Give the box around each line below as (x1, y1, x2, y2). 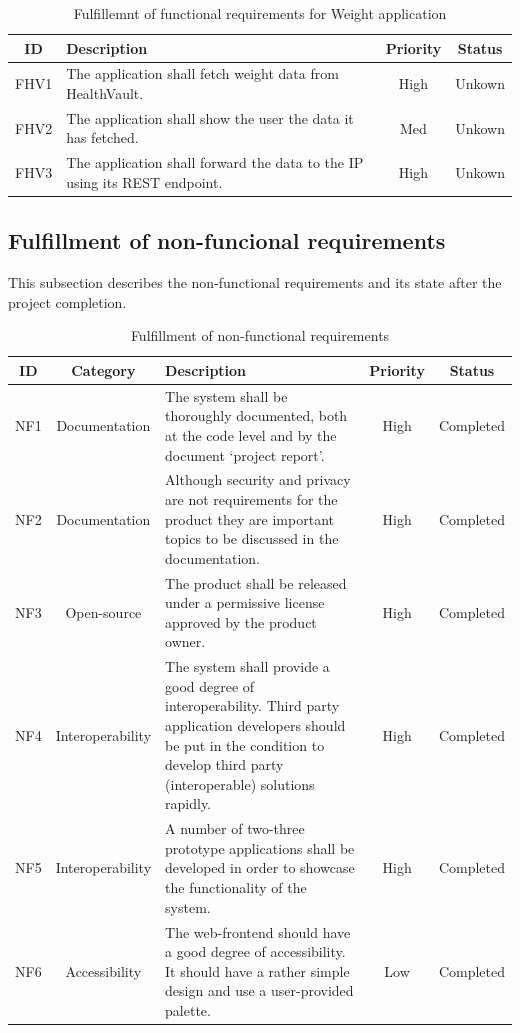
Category (71, 359, 136, 380)
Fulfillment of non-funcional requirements (8, 225, 446, 256)
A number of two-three (165, 818, 305, 839)
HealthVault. (66, 83, 144, 104)
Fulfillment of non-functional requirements (130, 325, 390, 346)
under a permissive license (165, 592, 325, 613)
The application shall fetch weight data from (66, 63, 339, 84)
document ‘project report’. (165, 444, 325, 465)
